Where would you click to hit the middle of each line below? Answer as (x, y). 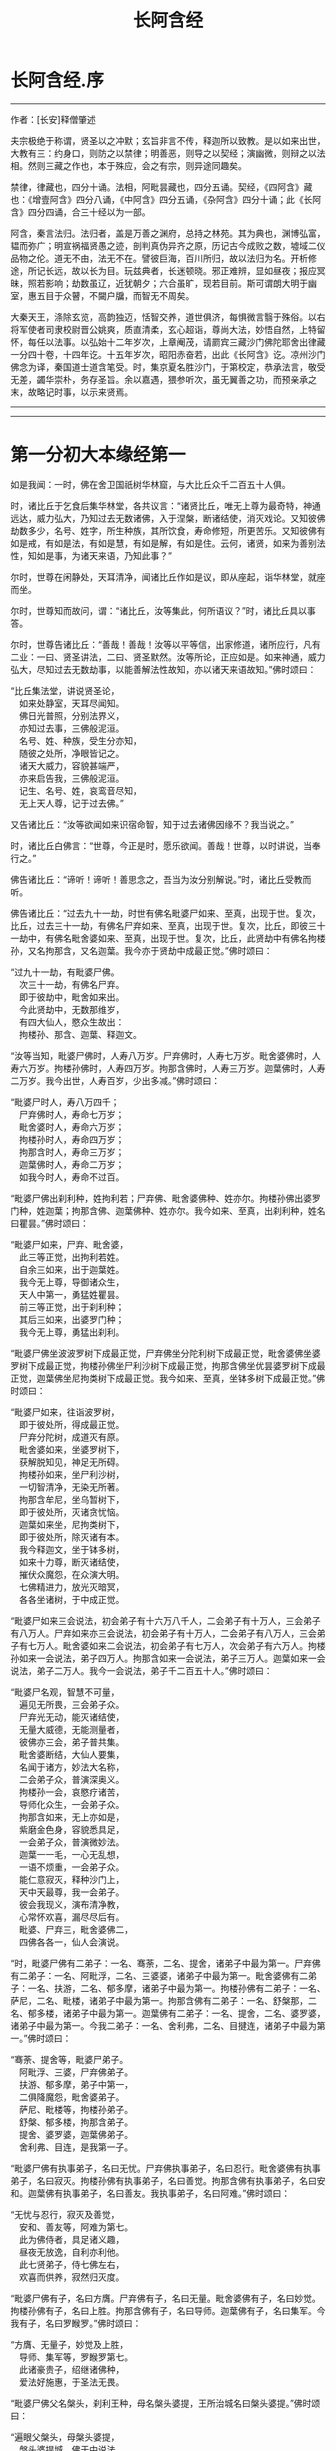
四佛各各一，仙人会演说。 (71, 1942)
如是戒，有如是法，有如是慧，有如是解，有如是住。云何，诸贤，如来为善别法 (168, 543)
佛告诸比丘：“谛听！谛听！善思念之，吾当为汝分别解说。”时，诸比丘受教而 (161, 879)
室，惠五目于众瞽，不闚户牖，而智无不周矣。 (102, 295)
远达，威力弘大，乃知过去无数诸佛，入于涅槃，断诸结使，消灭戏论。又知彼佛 (168, 518)
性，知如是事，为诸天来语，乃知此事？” (91, 555)
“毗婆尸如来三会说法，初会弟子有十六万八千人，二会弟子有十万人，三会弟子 (166, 1620)
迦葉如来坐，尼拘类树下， (71, 1524)
